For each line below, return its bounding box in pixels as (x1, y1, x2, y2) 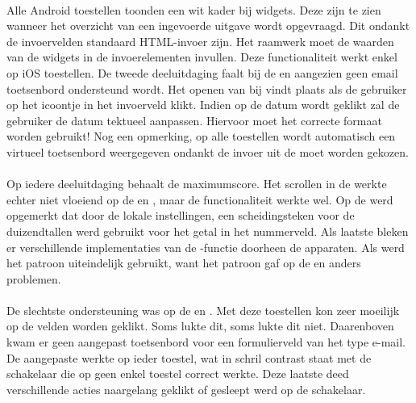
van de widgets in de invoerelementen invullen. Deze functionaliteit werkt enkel (6, 48, 397, 65)
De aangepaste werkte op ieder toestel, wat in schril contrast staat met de (6, 349, 372, 366)
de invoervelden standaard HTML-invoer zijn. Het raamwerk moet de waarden (6, 32, 394, 49)
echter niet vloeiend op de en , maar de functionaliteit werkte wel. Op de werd (6, 191, 393, 208)
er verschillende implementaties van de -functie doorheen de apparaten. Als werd (6, 238, 405, 255)
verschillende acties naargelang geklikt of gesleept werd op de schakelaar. (6, 380, 366, 397)
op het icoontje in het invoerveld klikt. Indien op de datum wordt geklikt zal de (6, 96, 400, 113)
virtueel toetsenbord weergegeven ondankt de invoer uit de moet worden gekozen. (6, 143, 409, 160)
